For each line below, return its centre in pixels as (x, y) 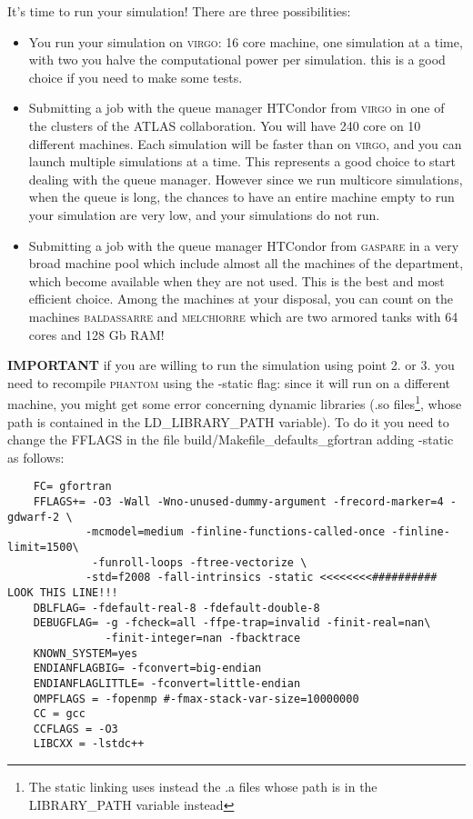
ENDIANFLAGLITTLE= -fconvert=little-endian (167, 683)
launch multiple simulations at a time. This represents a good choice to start (242, 161)
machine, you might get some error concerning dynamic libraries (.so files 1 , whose (235, 402)
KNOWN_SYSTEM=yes (86, 653)
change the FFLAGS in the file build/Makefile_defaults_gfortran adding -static (231, 439)
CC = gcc (59, 714)
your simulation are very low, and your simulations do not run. (204, 214)
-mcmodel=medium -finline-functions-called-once (235, 532)
